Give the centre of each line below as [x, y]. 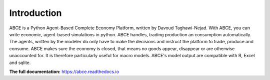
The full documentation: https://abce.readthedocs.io [64, 72]
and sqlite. [20, 63]
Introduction [35, 13]
